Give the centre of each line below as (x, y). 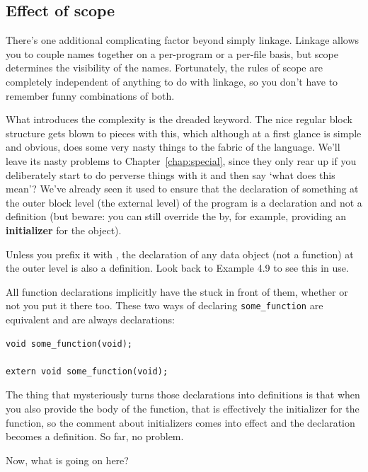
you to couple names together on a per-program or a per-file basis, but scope (172, 53)
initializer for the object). (64, 230)
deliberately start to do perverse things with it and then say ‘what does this (171, 174)
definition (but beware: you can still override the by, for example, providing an (176, 216)
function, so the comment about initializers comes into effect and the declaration (180, 422)
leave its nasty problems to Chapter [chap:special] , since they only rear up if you (181, 160)
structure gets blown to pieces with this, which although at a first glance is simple (184, 133)
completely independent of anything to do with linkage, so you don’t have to (172, 81)
